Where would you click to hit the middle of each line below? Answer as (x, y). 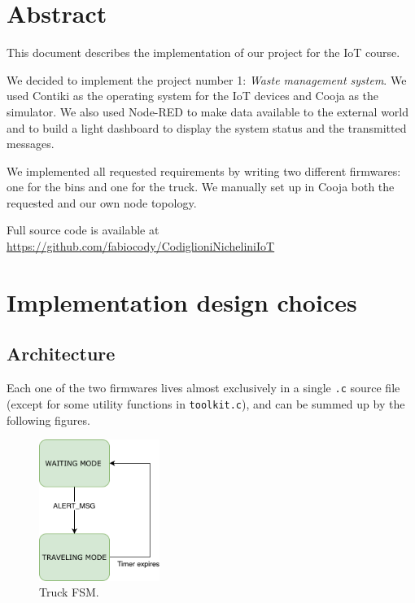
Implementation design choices (182, 301)
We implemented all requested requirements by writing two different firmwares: (204, 170)
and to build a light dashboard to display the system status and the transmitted (207, 127)
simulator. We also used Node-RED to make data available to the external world (208, 111)
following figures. (48, 419)
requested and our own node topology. (102, 202)
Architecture (61, 354)
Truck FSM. (69, 592)
